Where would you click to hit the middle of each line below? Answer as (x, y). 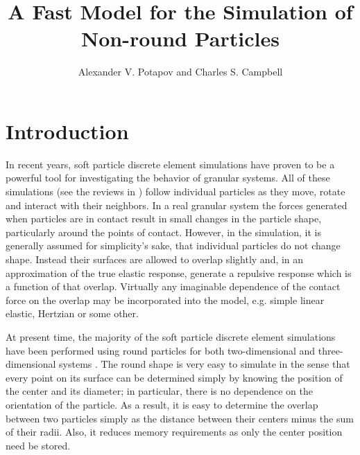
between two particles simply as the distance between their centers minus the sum (180, 418)
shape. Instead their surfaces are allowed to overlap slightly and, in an (155, 259)
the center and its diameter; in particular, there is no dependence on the (159, 391)
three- (331, 350)
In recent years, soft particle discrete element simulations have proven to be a (170, 164)
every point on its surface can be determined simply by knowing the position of (174, 377)
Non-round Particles (180, 38)
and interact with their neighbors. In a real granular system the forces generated (177, 205)
